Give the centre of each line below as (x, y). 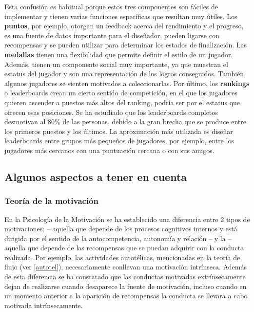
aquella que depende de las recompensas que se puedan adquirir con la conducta (124, 248)
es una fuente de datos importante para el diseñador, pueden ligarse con (112, 35)
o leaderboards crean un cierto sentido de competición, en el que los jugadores (121, 93)
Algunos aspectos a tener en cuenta (96, 176)
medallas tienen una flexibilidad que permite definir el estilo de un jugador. (119, 54)
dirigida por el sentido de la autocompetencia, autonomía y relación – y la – (118, 238)
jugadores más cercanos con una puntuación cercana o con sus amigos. (109, 150)
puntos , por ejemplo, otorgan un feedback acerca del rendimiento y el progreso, (124, 26)
